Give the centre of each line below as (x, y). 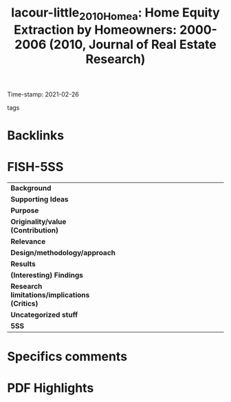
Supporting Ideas (40, 199)
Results (23, 263)
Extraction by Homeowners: (95, 30)
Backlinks (36, 135)
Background (31, 188)
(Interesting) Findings (47, 275)
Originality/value (38, 221)
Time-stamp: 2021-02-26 (43, 94)
